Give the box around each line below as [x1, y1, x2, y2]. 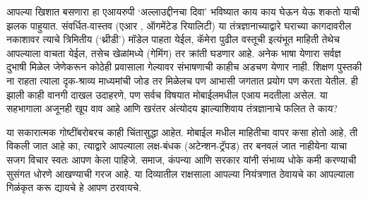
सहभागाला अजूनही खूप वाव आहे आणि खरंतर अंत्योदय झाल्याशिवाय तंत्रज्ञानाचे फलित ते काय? [6, 101, 338, 116]
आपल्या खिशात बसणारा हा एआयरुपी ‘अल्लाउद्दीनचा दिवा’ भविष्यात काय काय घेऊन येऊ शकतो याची [6, 4, 360, 18]
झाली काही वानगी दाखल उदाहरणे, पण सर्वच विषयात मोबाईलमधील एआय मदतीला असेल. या [6, 87, 328, 102]
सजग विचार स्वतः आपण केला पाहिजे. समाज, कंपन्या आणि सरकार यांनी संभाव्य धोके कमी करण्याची [6, 152, 357, 167]
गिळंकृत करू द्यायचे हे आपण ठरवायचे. [6, 180, 142, 195]
